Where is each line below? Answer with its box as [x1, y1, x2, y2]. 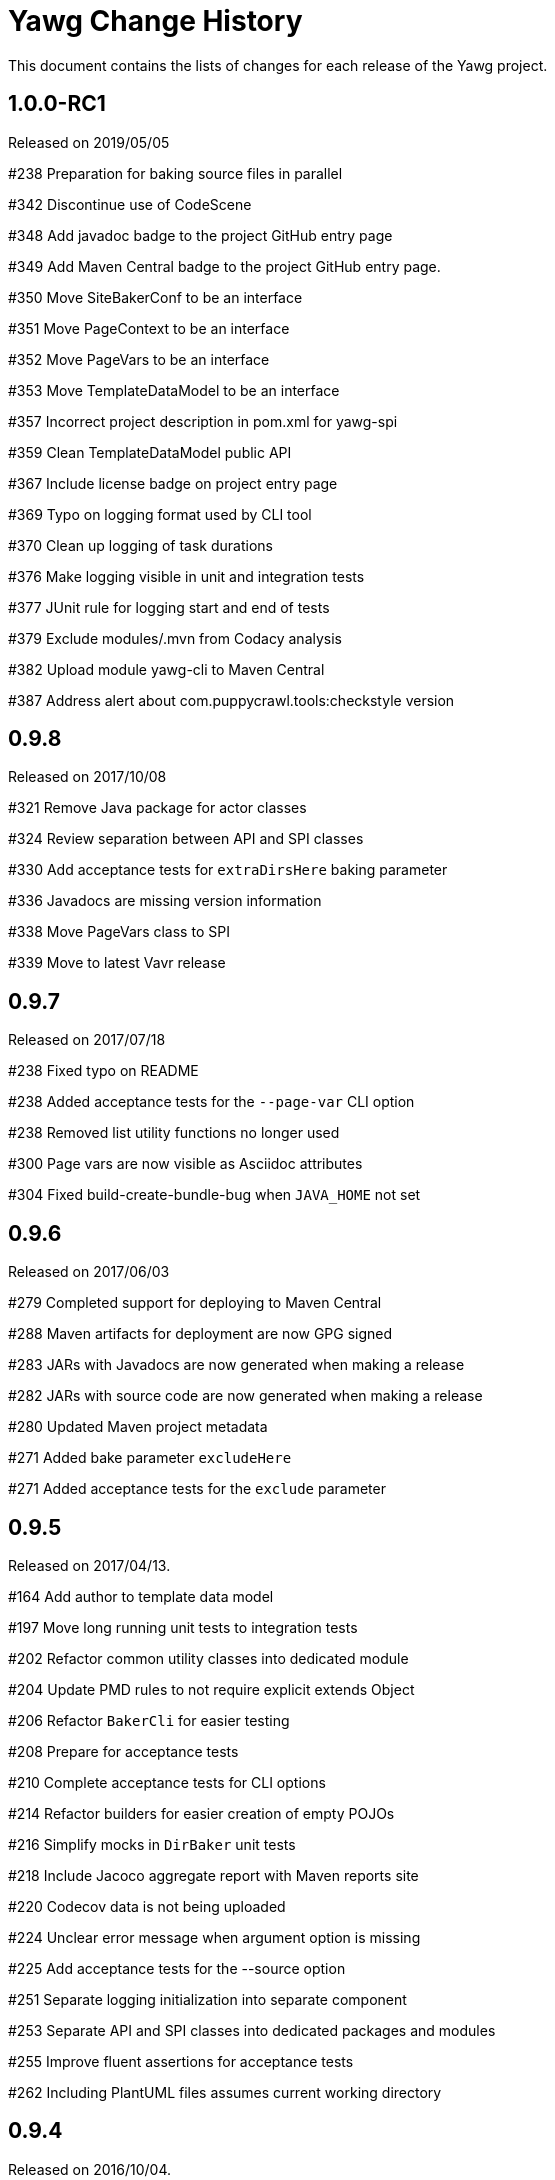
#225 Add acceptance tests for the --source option [8, 1959, 346, 1977]
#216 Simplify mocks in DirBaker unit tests [8, 1835, 296, 1853]
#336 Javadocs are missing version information [8, 892, 322, 910]
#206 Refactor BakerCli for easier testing [8, 1711, 290, 1729]
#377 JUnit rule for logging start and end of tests [8, 598, 330, 616]
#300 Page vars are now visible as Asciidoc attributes [8, 1155, 363, 1173]
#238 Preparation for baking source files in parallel [8, 164, 343, 182]
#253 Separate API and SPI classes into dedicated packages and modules [8, 2021, 496, 2039]
